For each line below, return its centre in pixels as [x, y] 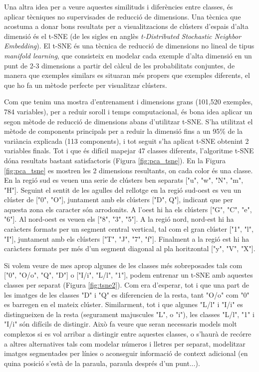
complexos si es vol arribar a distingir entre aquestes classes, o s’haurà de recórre [128, 334]
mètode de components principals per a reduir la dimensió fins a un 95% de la [124, 131]
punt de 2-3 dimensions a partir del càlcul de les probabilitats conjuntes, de [120, 65]
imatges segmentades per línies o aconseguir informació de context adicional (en [126, 353]
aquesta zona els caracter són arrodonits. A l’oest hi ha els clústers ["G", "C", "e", [128, 209]
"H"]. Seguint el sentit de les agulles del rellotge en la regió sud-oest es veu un [123, 189]
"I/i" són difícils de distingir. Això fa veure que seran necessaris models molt [121, 324]
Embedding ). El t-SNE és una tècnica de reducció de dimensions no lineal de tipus [129, 46]
